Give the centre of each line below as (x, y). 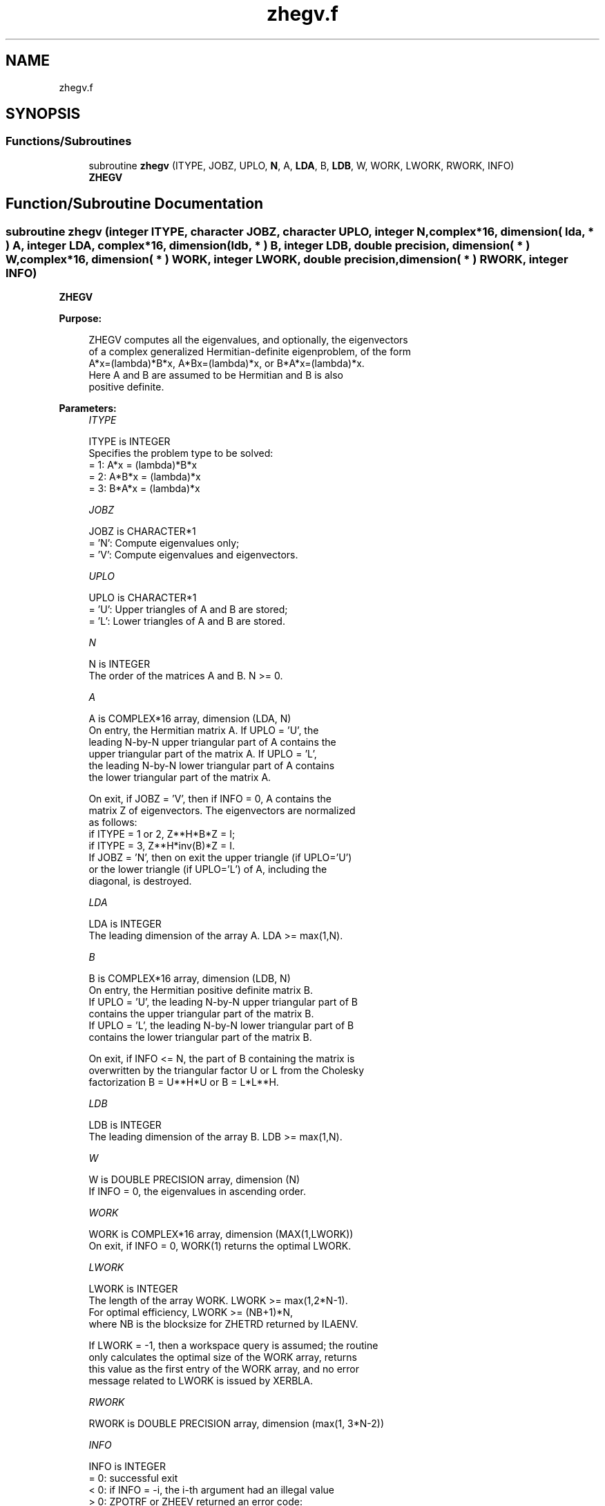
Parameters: (88, 408)
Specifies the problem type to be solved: (181, 453)
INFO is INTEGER (127, 1467)
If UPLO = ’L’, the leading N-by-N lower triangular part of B (221, 1026)
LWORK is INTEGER (133, 1289)
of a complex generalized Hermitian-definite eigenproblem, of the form (250, 352)
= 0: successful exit (133, 1478)
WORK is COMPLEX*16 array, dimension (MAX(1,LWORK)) (221, 1234)
